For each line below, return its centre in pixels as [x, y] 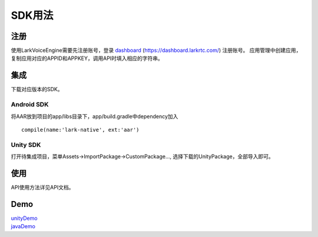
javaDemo [23, 226]
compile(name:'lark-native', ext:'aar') [80, 130]
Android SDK [30, 105]
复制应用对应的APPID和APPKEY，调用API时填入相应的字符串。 [87, 58]
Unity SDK [26, 145]
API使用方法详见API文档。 [42, 187]
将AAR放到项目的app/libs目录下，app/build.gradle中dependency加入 [95, 116]
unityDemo [24, 218]
